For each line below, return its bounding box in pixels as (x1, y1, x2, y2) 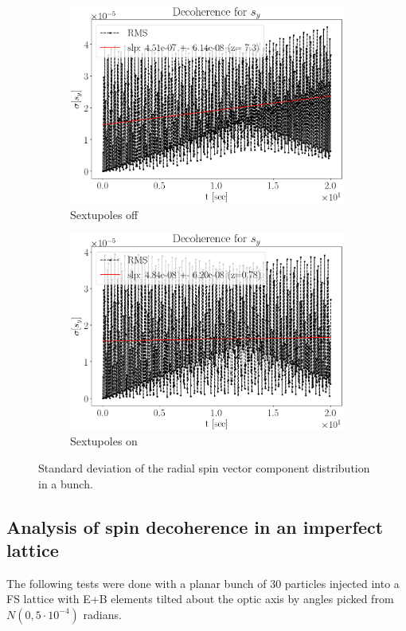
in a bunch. (38, 475, 93, 492)
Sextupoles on (70, 433, 138, 449)
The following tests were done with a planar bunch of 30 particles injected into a (6, 574, 400, 591)
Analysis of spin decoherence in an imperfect (6, 514, 384, 539)
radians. (83, 606, 122, 622)
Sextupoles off (70, 206, 139, 222)
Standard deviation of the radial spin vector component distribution (38, 460, 370, 476)
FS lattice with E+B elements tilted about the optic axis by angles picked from (6, 590, 394, 607)
